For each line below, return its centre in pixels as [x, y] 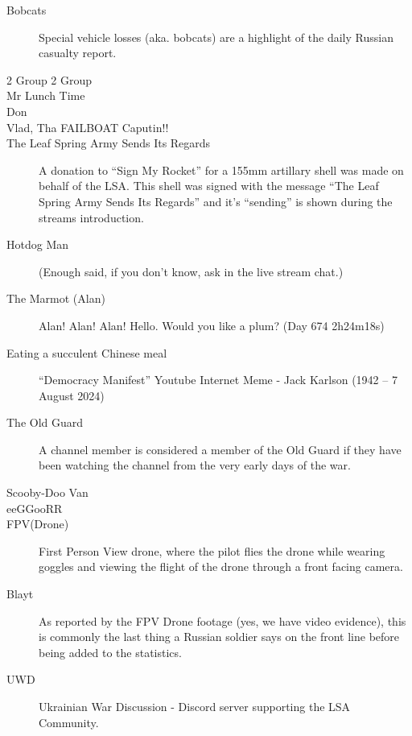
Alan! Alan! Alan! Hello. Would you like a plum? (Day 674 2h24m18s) [212, 325]
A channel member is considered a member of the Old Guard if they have [220, 449]
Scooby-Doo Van [47, 492]
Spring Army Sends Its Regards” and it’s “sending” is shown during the [216, 201]
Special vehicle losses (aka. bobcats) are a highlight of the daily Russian [216, 37]
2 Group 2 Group [49, 79]
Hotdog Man [38, 244]
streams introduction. [91, 217]
